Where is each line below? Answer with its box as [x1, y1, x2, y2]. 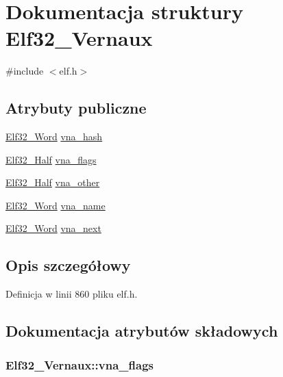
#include [5, 64, 44, 78]
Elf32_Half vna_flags [5, 152, 97, 166]
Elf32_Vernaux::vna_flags [5, 356, 153, 373]
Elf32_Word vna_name [5, 198, 106, 212]
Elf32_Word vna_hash [5, 129, 103, 144]
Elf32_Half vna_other [5, 175, 100, 190]
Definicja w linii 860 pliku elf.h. [5, 287, 138, 301]
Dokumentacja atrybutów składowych [5, 320, 278, 341]
